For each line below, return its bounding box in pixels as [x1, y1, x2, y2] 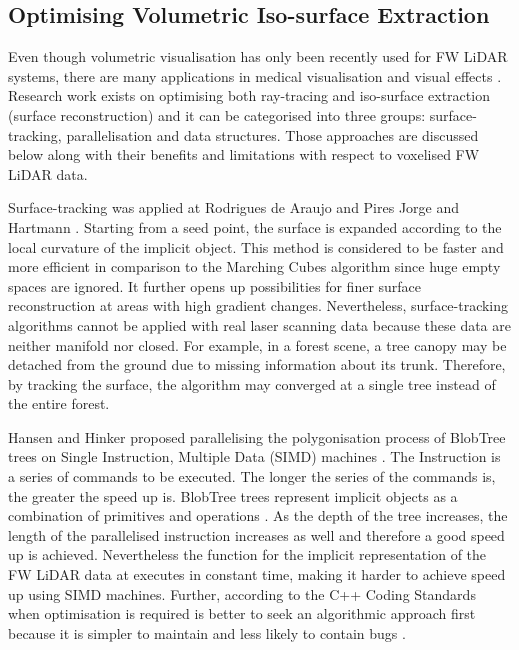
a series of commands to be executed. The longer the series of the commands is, [8, 466, 496, 487]
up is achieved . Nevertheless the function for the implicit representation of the [8, 544, 487, 565]
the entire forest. [8, 393, 110, 414]
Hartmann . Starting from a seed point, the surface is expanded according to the [8, 216, 502, 237]
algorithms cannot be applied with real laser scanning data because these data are [8, 314, 511, 335]
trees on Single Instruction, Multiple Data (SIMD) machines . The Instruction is [8, 446, 501, 467]
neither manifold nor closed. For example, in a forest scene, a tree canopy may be [8, 334, 507, 355]
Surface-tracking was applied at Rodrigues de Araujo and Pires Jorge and [8, 197, 460, 218]
